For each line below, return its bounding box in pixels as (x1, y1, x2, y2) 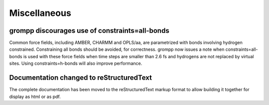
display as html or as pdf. (9, 94, 61, 100)
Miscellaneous (9, 7, 72, 18)
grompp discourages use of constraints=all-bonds (9, 26, 169, 35)
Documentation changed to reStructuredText (9, 74, 152, 82)
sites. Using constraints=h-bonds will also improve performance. (9, 60, 142, 67)
